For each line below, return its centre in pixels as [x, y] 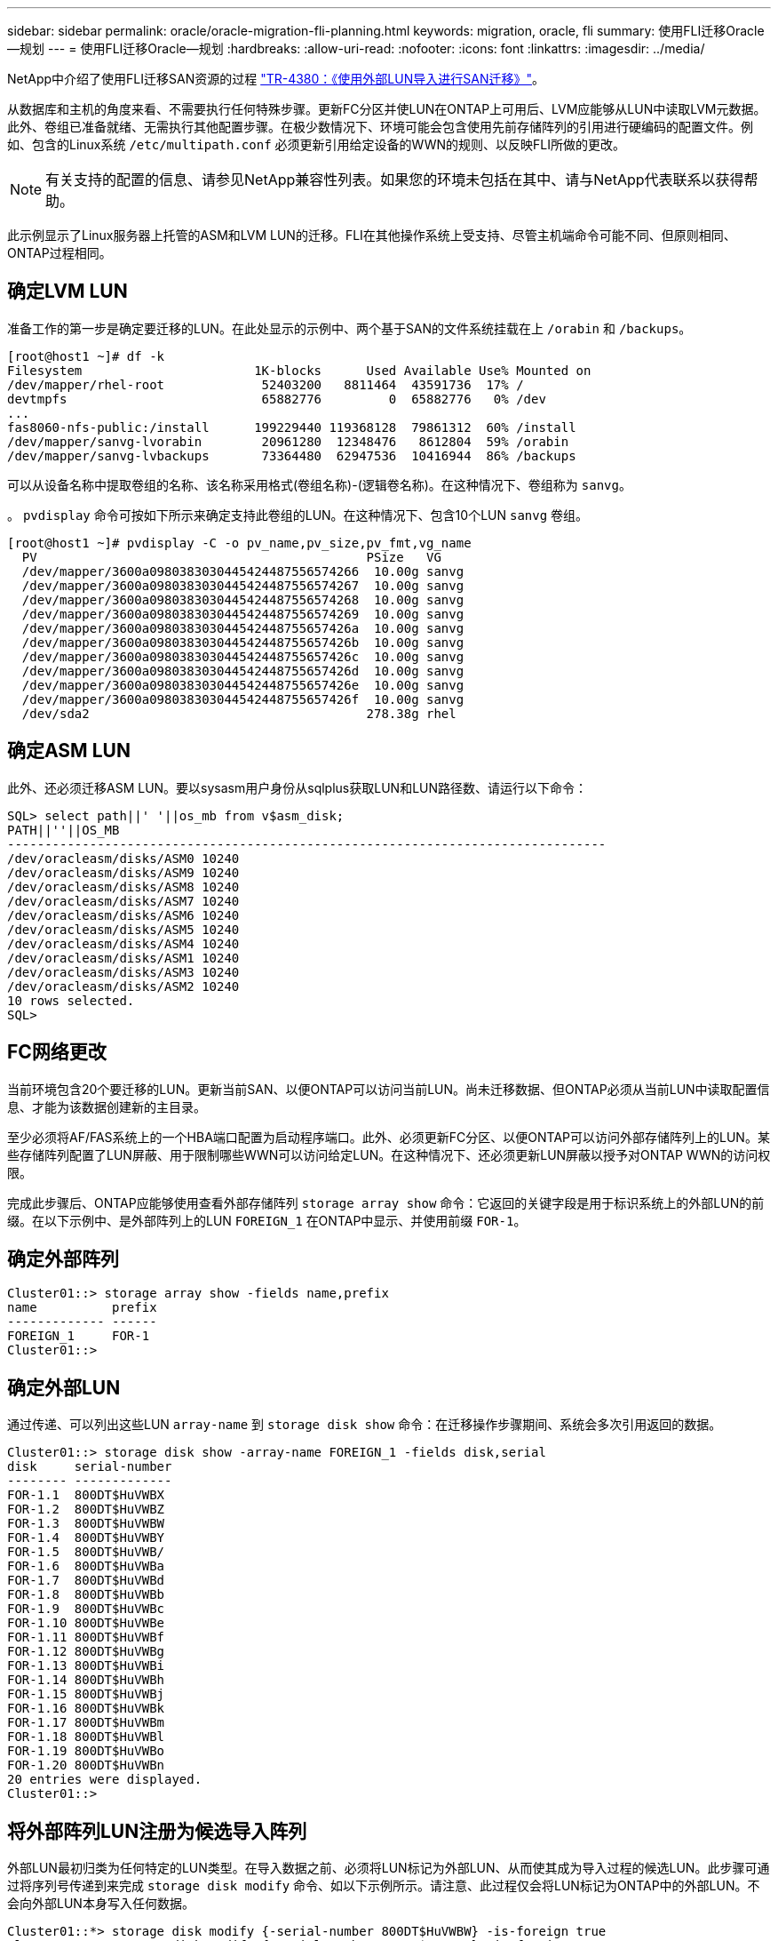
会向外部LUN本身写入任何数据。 [101, 1904]
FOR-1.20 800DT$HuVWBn [86, 1765]
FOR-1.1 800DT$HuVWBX [86, 1495]
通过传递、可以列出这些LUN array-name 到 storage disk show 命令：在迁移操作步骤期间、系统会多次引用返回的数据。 [365, 1425]
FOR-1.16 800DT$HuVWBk [86, 1709]
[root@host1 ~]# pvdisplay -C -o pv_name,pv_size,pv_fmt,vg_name [239, 543]
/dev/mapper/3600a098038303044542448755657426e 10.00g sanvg [243, 685]
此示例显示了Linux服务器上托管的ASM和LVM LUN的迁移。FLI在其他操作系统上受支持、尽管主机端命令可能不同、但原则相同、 [372, 235]
